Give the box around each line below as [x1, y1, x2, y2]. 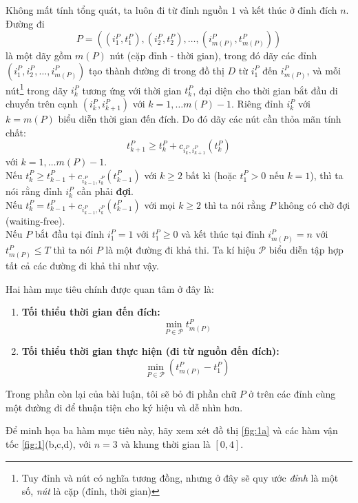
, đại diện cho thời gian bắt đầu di [193, 83, 338, 97]
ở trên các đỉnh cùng [249, 387, 336, 401]
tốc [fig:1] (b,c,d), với [6, 437, 92, 451]
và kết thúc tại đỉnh [181, 227, 265, 241]
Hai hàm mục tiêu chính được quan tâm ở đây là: [6, 281, 214, 296]
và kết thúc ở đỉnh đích [239, 3, 337, 17]
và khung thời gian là [120, 437, 211, 451]
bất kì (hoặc [185, 167, 237, 182]
